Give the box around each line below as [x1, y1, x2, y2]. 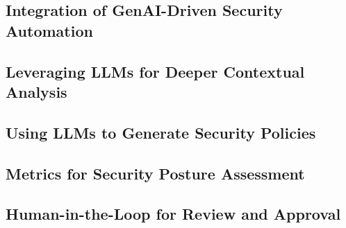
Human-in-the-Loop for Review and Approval [6, 203, 341, 225]
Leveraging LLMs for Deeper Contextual [6, 60, 305, 82]
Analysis [6, 80, 67, 102]
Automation [6, 19, 93, 41]
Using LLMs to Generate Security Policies [6, 121, 316, 143]
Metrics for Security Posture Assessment [6, 162, 305, 184]
